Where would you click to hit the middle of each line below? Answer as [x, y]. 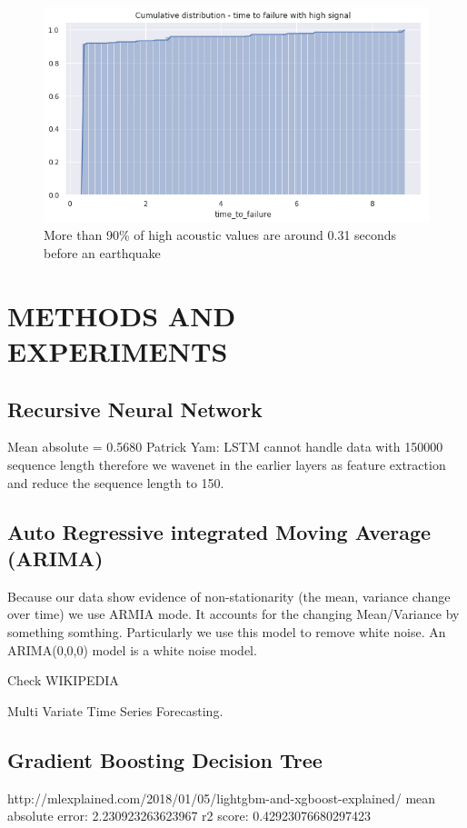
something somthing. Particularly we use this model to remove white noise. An [227, 631]
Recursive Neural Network [135, 409]
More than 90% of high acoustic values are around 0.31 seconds [220, 235]
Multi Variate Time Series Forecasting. [115, 710]
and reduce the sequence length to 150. [116, 482]
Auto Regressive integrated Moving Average [219, 531]
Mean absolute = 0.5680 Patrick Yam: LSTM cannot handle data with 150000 [225, 447]
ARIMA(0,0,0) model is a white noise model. [132, 649]
